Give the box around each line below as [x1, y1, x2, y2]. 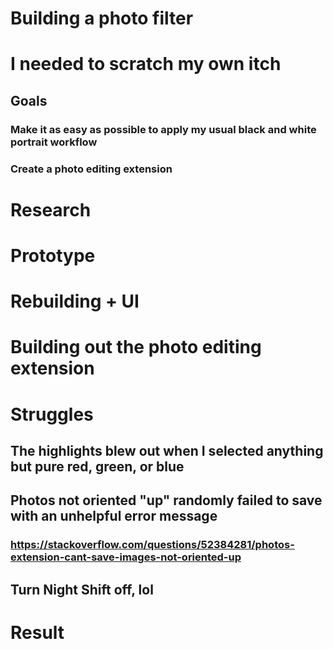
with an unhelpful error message [10, 508, 218, 525]
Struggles [10, 403, 94, 426]
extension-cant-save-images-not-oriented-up [10, 550, 242, 564]
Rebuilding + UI [10, 290, 140, 313]
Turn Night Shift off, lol [10, 581, 154, 598]
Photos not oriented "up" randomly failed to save [10, 492, 323, 509]
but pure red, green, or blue [10, 458, 185, 475]
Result [10, 621, 65, 644]
